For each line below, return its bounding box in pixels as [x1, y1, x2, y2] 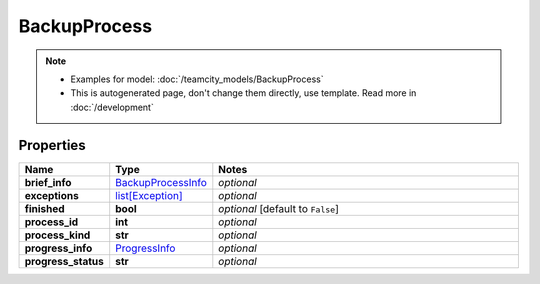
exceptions [24, 188, 79, 202]
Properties [18, 136, 86, 154]
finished [24, 201, 65, 215]
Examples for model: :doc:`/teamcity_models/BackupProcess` [70, 73, 324, 85]
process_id [24, 215, 79, 229]
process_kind [24, 228, 91, 242]
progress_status [24, 254, 105, 268]
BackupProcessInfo [115, 175, 207, 189]
